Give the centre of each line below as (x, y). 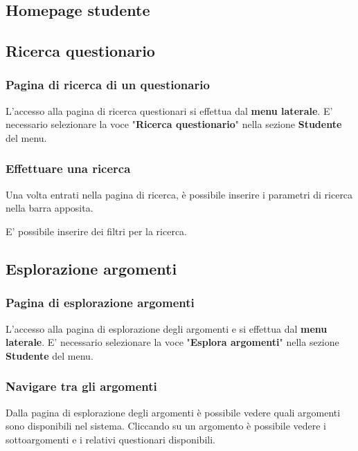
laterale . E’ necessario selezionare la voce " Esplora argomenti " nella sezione (172, 342)
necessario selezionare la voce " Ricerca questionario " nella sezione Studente (174, 124)
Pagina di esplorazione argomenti (100, 303)
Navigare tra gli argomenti (81, 386)
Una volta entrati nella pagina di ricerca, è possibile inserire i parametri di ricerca (179, 194)
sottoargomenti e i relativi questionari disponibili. (110, 439)
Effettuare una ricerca (68, 168)
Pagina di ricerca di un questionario (108, 85)
